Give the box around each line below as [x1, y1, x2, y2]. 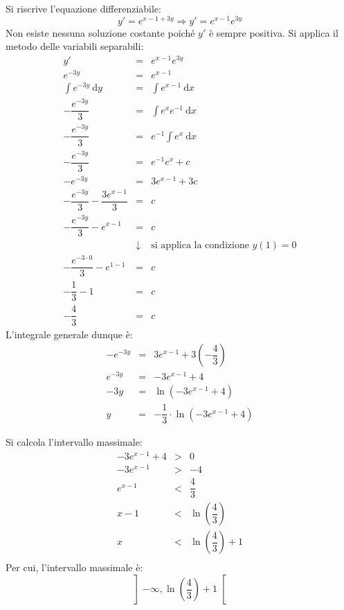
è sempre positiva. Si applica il [208, 25, 338, 40]
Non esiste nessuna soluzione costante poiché [6, 25, 195, 40]
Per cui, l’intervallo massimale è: [6, 560, 143, 575]
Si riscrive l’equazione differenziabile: [6, 1, 161, 15]
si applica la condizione [151, 241, 249, 251]
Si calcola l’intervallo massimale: [6, 435, 143, 449]
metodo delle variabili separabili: [6, 39, 144, 53]
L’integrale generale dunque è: [6, 326, 133, 341]
